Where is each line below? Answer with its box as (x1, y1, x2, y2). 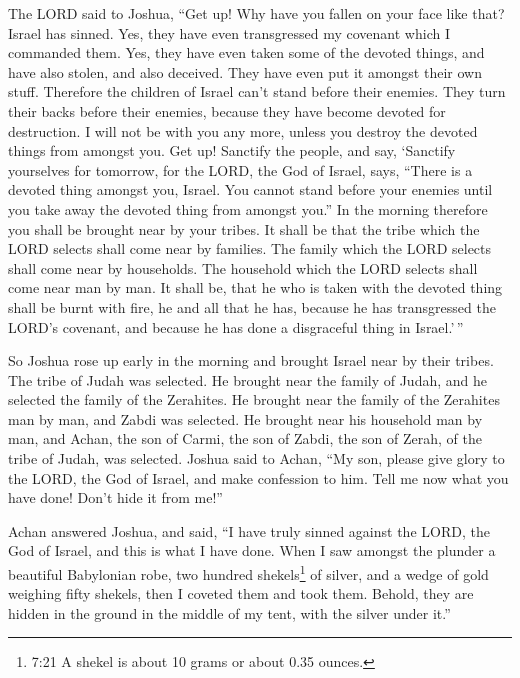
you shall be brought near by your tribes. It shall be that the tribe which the (8, 218, 480, 239)
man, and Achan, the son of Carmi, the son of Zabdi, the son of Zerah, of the (8, 428, 482, 449)
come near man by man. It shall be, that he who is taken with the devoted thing (8, 277, 503, 298)
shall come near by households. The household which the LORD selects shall (8, 257, 478, 278)
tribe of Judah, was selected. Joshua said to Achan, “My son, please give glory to (8, 448, 505, 469)
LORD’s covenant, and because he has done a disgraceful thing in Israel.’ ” (8, 316, 464, 337)
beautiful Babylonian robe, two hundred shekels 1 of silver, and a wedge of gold (8, 561, 489, 584)
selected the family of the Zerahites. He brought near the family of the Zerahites (8, 389, 500, 410)
